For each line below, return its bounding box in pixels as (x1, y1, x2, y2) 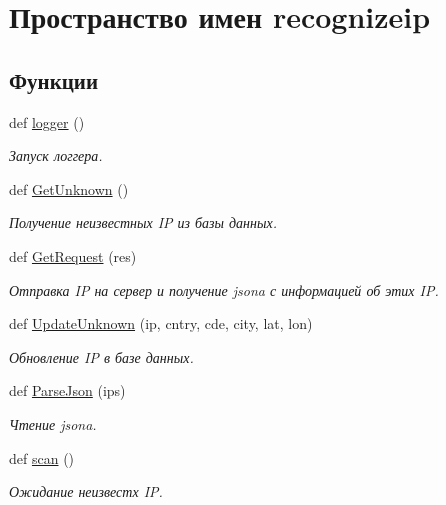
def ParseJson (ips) (9, 380, 126, 401)
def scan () (9, 447, 75, 468)
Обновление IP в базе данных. (9, 346, 194, 367)
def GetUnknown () (9, 178, 129, 199)
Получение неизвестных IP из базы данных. (9, 212, 278, 233)
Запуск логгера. (9, 145, 103, 166)
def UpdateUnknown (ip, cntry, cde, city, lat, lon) (9, 313, 313, 334)
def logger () (9, 111, 85, 132)
